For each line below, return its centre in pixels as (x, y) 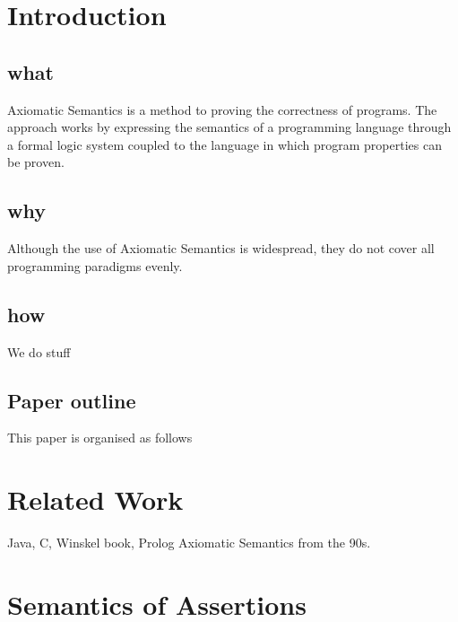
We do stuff (39, 351)
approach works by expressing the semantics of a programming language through (229, 127)
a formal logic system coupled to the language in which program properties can (225, 144)
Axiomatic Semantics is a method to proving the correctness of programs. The (222, 109)
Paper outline (72, 400)
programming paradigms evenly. (95, 265)
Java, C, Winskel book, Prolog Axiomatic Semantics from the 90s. (189, 543)
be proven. (36, 162)
